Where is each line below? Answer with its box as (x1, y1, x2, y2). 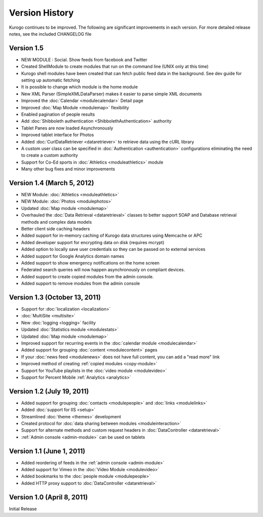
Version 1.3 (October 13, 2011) (9, 293, 101, 301)
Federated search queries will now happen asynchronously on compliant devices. (21, 267, 185, 273)
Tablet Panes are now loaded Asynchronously (21, 125, 113, 131)
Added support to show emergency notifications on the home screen (21, 260, 160, 266)
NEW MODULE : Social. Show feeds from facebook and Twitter (21, 57, 148, 62)
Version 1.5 (9, 44, 44, 52)
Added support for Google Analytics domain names (21, 253, 124, 259)
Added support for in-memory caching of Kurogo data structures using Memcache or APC (21, 232, 203, 239)
